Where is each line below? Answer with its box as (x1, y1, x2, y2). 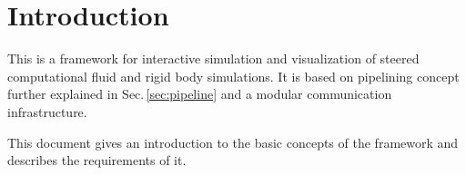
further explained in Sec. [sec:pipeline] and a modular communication (7, 84, 392, 103)
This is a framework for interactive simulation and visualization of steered (7, 49, 420, 68)
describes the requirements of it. (7, 151, 187, 170)
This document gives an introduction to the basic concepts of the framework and (7, 132, 459, 151)
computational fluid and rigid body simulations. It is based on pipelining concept (7, 66, 460, 85)
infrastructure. (7, 102, 87, 121)
